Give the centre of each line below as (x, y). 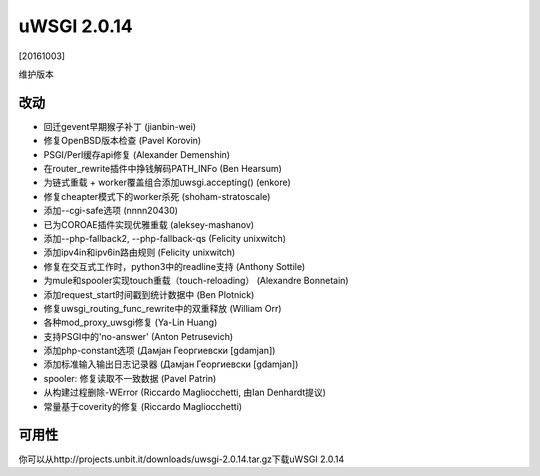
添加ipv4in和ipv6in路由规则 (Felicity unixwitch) (139, 252)
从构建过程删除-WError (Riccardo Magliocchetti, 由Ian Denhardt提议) (185, 392)
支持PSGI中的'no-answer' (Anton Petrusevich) (138, 336)
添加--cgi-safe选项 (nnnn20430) (111, 211)
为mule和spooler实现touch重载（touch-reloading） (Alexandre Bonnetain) (196, 281)
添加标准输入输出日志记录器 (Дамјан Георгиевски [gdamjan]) (171, 364)
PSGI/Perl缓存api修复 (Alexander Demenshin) (136, 154)
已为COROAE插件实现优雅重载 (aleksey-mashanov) (149, 224)
